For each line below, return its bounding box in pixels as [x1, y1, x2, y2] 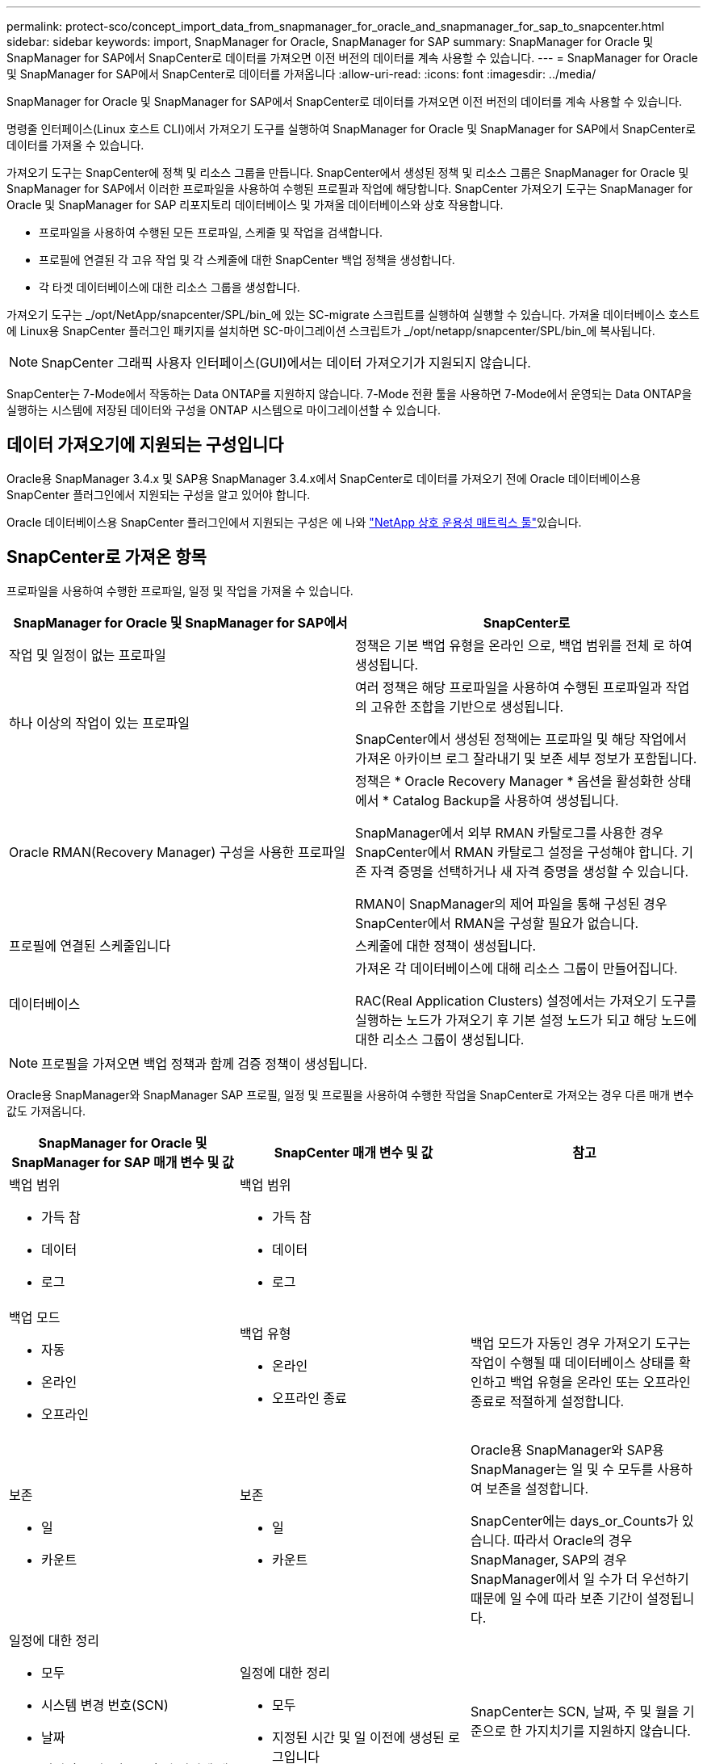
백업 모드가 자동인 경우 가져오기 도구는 [470, 1334, 691, 1351]
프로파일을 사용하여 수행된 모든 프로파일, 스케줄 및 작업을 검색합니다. [39, 225, 383, 239]
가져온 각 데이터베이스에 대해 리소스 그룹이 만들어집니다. [355, 960, 678, 976]
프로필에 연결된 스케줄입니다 [9, 937, 171, 954]
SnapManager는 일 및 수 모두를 [470, 1460, 654, 1477]
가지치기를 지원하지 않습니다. [525, 1722, 691, 1739]
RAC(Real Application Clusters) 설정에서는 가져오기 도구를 [355, 992, 697, 1009]
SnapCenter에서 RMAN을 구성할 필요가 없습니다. [355, 914, 639, 931]
